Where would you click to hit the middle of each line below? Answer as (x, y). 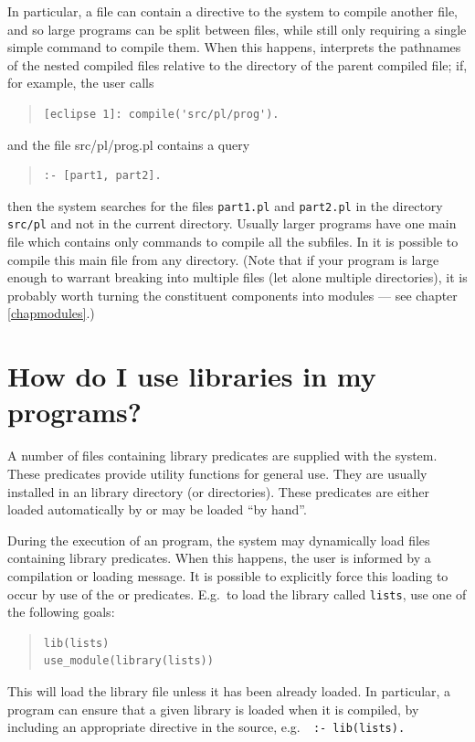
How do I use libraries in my (192, 376)
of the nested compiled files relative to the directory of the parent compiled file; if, (237, 64)
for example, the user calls (81, 83)
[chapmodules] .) (51, 313)
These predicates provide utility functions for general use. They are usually (217, 473)
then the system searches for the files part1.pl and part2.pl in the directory (225, 205)
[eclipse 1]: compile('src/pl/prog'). (161, 114)
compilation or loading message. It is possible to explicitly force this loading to (228, 575)
